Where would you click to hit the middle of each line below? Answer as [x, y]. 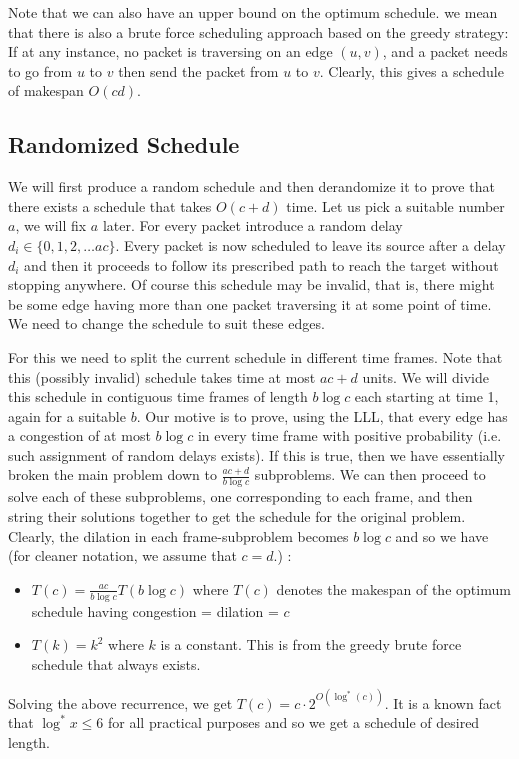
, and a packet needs [445, 51]
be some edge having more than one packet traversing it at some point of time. [250, 303]
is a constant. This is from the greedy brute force [311, 644]
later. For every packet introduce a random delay [252, 225]
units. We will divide [425, 376]
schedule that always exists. [116, 663]
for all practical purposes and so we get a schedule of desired [294, 722]
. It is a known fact [443, 702]
